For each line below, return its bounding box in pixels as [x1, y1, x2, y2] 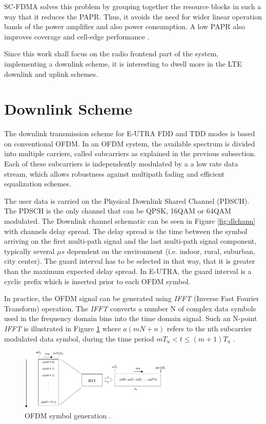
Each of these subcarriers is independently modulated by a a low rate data [4, 158, 238, 169]
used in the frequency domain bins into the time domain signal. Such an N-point [4, 313, 257, 324]
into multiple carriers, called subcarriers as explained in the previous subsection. [4, 148, 256, 159]
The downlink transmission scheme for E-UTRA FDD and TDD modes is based [4, 128, 255, 139]
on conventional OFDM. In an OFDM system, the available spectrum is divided [4, 138, 255, 149]
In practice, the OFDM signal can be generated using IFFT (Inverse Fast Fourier [4, 293, 259, 304]
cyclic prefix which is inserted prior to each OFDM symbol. [4, 275, 191, 286]
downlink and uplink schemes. [4, 68, 98, 79]
